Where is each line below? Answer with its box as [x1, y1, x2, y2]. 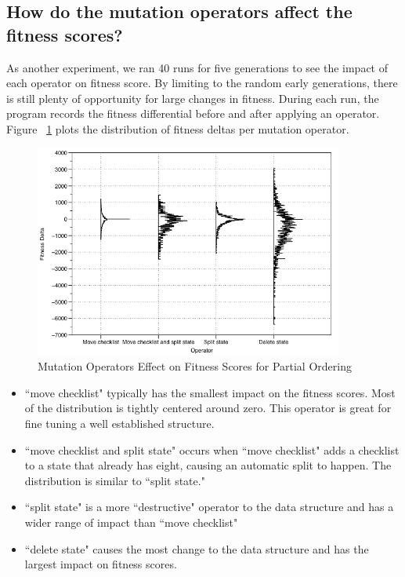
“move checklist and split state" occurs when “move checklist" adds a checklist [24, 441, 400, 458]
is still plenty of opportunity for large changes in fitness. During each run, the [6, 89, 379, 106]
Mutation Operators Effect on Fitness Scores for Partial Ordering [38, 358, 352, 374]
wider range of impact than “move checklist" [24, 513, 238, 530]
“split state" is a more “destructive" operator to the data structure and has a [24, 498, 394, 515]
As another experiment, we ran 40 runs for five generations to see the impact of [6, 59, 389, 75]
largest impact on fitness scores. [24, 556, 177, 572]
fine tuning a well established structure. [24, 415, 215, 431]
